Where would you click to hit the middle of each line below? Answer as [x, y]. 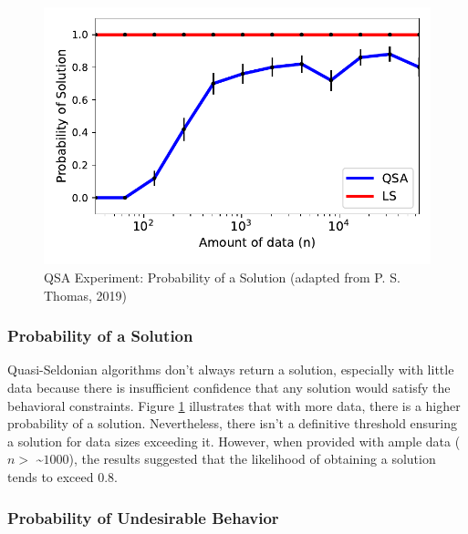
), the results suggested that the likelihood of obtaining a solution [252, 459]
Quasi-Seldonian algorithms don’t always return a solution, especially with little [231, 370]
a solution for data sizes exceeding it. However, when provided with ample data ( [234, 441]
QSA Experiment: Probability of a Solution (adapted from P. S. [222, 277]
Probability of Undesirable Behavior [143, 517]
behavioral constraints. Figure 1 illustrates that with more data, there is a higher [234, 405]
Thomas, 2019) [86, 295]
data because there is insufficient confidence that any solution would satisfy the [229, 388]
